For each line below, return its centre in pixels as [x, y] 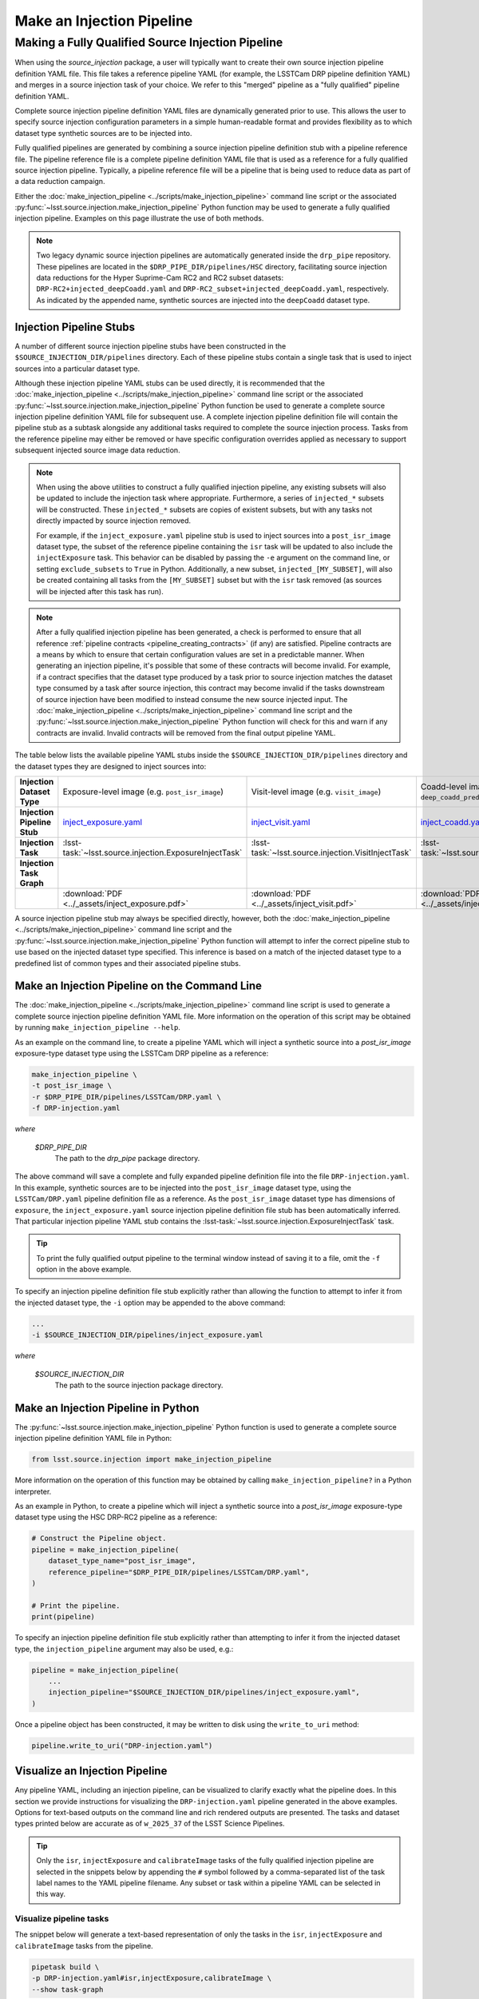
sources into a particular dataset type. [77, 369]
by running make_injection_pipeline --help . [98, 1027]
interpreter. [33, 1491]
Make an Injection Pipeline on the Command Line [139, 986]
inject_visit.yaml [281, 822]
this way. [51, 1894]
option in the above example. [84, 1269]
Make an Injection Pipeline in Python [107, 1408]
